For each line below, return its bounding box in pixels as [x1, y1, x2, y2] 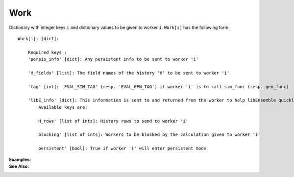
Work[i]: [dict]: [18, 36, 59, 41]
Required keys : [27, 50, 67, 55]
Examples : [9, 156, 31, 162]
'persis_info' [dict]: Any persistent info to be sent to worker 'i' [27, 56, 199, 62]
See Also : [9, 163, 29, 169]
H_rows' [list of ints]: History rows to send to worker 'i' [38, 118, 189, 124]
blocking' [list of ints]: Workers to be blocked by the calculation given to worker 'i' [38, 132, 261, 137]
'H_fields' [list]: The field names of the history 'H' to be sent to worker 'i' [27, 70, 230, 76]
